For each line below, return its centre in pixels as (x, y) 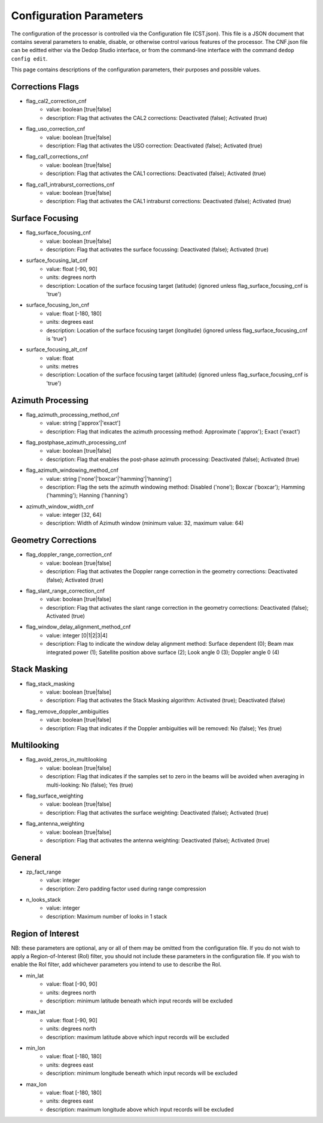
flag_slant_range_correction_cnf (65, 591)
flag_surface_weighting (55, 796)
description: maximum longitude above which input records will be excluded (140, 1109)
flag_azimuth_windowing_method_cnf (72, 470)
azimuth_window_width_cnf (60, 506)
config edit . (29, 58)
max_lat (36, 1012)
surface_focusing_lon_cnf (58, 305)
